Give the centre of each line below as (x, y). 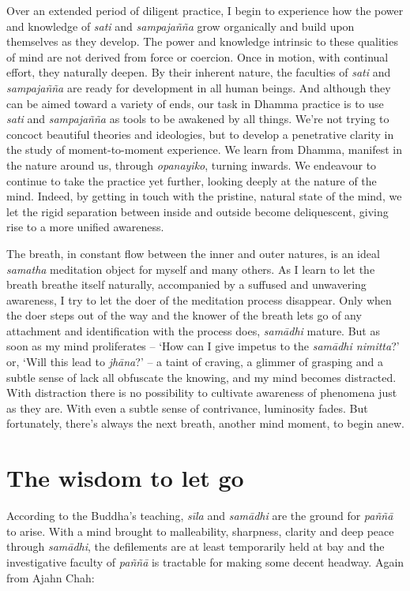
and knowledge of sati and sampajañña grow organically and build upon (181, 26)
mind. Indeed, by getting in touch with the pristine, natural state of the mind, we (204, 196)
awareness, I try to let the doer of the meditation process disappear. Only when (199, 299)
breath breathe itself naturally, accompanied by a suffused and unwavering (186, 284)
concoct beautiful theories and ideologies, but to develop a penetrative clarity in (200, 134)
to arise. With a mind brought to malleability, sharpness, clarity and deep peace (200, 531)
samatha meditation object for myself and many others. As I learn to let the (191, 269)
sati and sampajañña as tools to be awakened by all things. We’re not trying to (198, 119)
